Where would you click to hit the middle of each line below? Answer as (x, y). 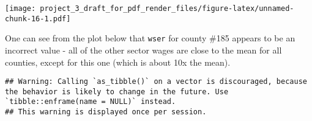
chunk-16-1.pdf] (38, 19)
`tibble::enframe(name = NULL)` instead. (91, 102)
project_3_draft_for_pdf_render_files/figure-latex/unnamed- (167, 9)
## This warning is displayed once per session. (106, 112)
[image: (20, 9)
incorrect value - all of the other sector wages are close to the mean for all (143, 50)
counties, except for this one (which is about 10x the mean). (118, 62)
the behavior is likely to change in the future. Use (117, 92)
